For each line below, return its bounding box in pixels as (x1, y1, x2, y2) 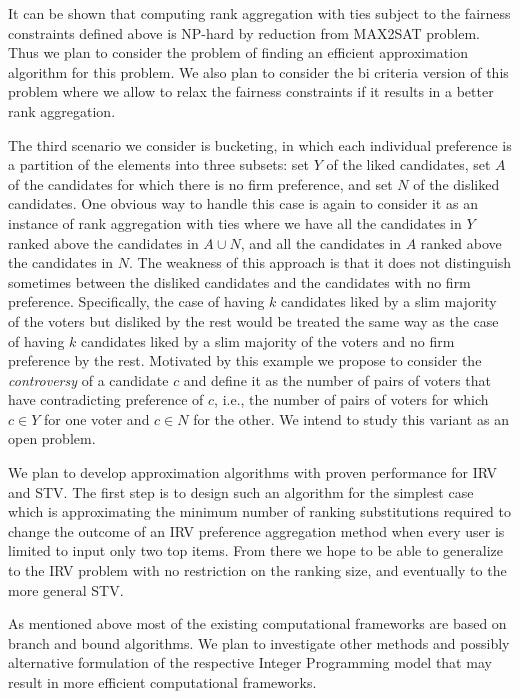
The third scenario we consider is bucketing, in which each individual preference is (8, 134, 512, 155)
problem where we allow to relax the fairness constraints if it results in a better (8, 81, 494, 102)
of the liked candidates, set (326, 154, 491, 175)
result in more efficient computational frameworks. (8, 672, 317, 692)
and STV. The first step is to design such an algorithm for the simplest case (8, 481, 474, 502)
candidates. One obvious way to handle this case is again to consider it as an (8, 193, 478, 214)
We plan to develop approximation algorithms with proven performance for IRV (8, 462, 497, 483)
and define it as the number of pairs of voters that (183, 369, 492, 390)
